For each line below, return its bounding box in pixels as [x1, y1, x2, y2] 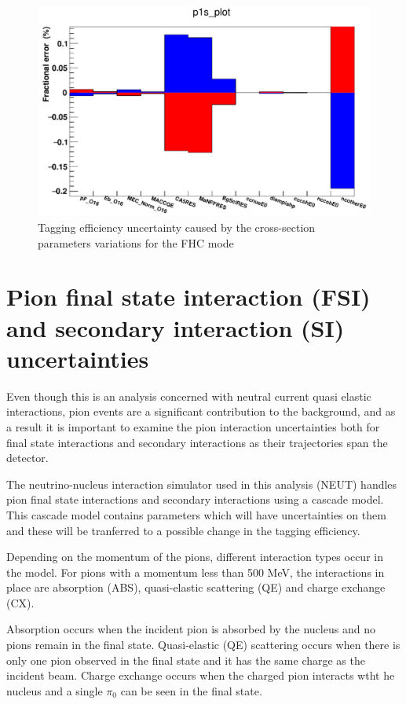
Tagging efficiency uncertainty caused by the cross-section [38, 219, 316, 236]
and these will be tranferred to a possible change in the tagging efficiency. [6, 522, 360, 538]
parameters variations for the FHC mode [38, 234, 234, 251]
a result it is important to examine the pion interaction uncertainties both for [6, 418, 380, 434]
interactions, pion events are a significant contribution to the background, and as [6, 403, 396, 420]
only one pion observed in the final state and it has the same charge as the [6, 651, 365, 668]
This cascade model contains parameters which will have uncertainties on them [6, 506, 386, 522]
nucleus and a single [6, 682, 103, 698]
